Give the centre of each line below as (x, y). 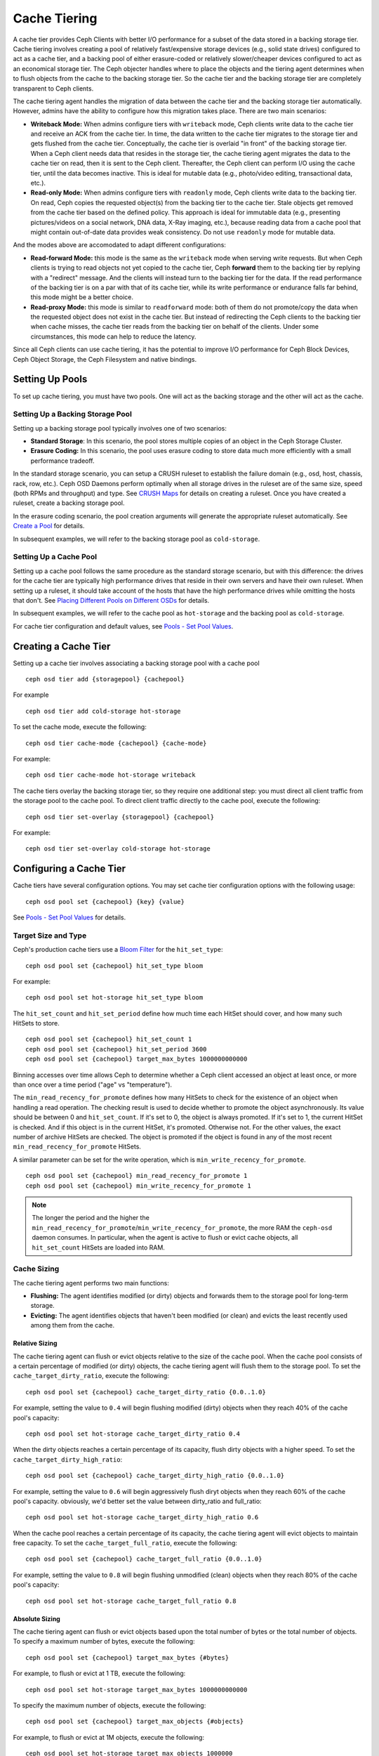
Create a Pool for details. (49, 526)
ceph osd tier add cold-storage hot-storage (104, 711)
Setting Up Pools (50, 379)
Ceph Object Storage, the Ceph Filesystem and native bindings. (105, 359)
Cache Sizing (36, 1269)
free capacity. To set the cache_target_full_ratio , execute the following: (125, 1543)
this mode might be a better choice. (82, 297)
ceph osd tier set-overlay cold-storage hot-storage (118, 849)
